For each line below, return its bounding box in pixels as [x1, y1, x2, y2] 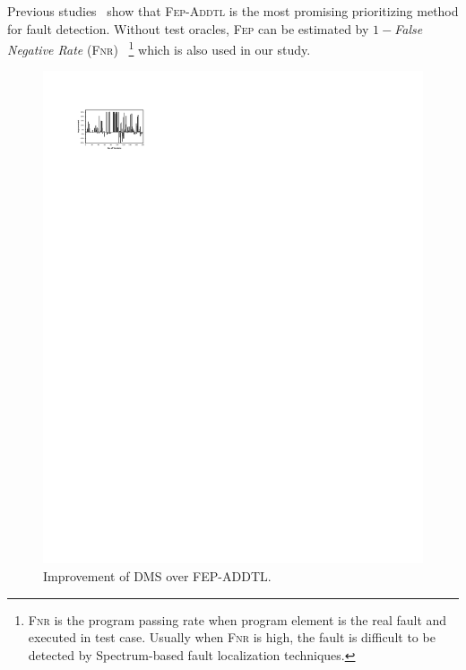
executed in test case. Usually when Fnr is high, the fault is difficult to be [28, 628, 436, 647]
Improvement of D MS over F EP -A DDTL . [43, 566, 272, 585]
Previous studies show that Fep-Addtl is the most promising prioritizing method [7, 2, 459, 20]
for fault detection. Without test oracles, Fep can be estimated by [7, 19, 369, 38]
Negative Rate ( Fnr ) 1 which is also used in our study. [7, 38, 311, 58]
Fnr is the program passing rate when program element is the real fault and [28, 610, 447, 629]
